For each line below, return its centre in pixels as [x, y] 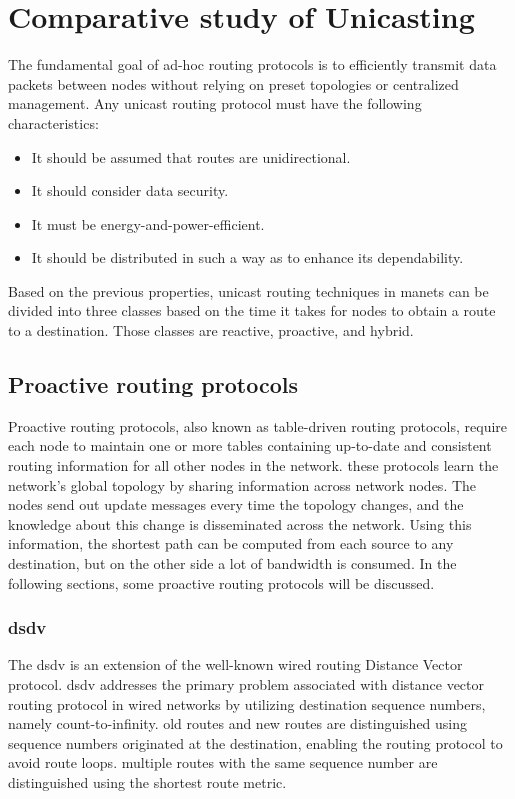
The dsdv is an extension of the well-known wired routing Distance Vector [235, 664]
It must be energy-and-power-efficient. [148, 223]
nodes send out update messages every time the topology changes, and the [236, 504]
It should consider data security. [130, 190]
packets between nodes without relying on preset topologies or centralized [233, 83]
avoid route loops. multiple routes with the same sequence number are [223, 762]
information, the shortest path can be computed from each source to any [231, 543]
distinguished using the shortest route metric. [147, 781]
